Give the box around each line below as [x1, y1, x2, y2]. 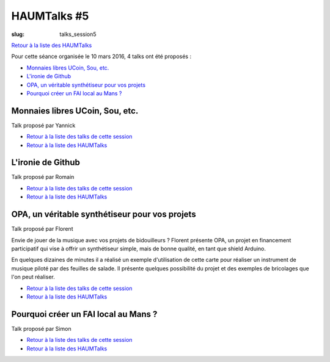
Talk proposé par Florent [11, 225, 73, 233]
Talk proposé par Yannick [11, 121, 76, 129]
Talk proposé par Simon [11, 325, 71, 332]
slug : [11, 31, 24, 38]
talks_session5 [59, 31, 97, 38]
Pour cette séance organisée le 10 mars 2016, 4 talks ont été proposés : [11, 52, 192, 60]
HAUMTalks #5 [11, 9, 89, 23]
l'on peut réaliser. [11, 273, 55, 281]
